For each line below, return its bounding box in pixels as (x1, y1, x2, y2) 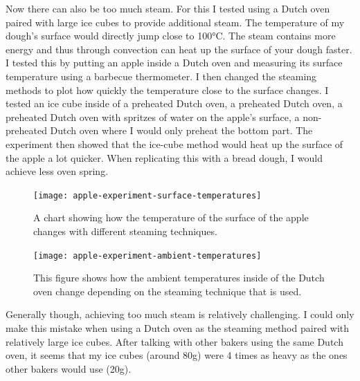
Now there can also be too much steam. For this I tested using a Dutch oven (6, 1, 330, 15)
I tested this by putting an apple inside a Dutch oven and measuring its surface (6, 55, 343, 70)
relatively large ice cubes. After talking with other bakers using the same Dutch (6, 334, 343, 349)
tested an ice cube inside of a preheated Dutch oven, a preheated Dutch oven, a (6, 96, 343, 111)
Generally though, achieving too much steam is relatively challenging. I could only (6, 307, 354, 322)
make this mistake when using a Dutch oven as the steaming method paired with (6, 321, 350, 335)
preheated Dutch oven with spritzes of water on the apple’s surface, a (6, 109, 300, 124)
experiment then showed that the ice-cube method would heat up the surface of (6, 136, 343, 151)
